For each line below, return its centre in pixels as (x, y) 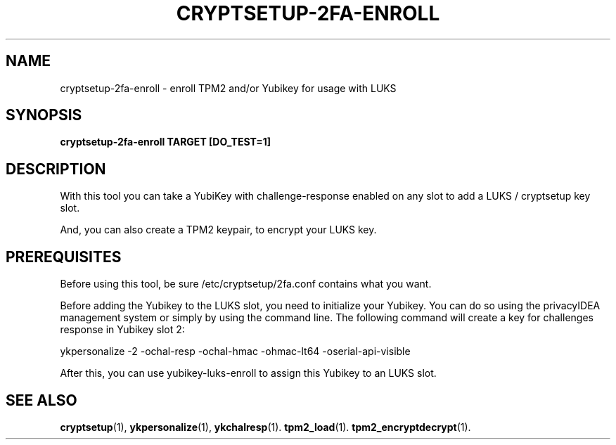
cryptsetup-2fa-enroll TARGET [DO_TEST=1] (166, 142)
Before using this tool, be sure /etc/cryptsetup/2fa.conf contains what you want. (246, 284)
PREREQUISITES (64, 257)
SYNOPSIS (44, 115)
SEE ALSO (41, 400)
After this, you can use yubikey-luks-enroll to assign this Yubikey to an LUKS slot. (248, 373)
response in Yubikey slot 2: (122, 330)
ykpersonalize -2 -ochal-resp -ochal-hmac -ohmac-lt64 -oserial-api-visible (235, 352)
